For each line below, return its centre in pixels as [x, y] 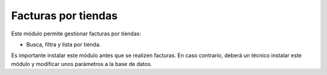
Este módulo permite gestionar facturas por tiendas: [76, 34]
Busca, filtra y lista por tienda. [64, 44]
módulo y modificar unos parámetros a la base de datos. [82, 64]
